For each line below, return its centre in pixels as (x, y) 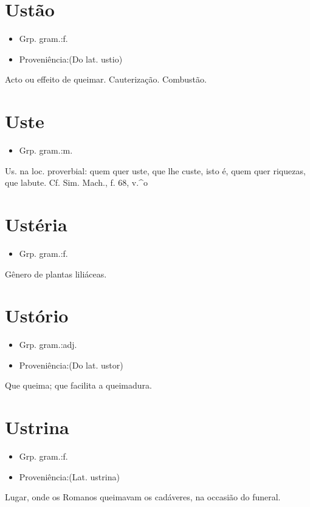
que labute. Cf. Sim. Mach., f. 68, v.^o (76, 182)
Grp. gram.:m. (46, 150)
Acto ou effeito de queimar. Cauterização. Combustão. (106, 79)
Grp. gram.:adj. (48, 345)
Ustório (37, 315)
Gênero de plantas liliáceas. (56, 274)
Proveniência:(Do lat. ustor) (71, 365)
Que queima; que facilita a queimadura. (78, 385)
